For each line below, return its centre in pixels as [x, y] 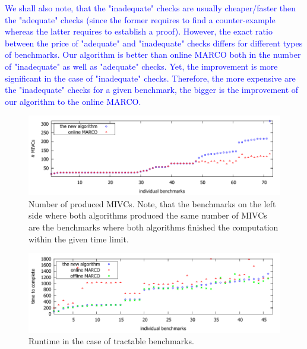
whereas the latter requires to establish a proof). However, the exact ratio [139, 31]
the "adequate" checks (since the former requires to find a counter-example [140, 19]
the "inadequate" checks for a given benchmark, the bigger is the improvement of [152, 90]
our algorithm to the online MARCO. [73, 101]
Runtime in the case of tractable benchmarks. [111, 341]
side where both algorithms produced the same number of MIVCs [148, 215]
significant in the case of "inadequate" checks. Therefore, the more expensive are [150, 78]
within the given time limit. [79, 239]
